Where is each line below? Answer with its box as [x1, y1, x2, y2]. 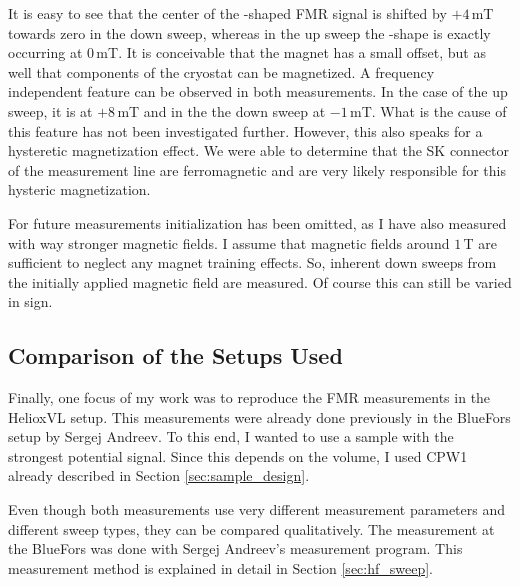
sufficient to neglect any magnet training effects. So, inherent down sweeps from [8, 252, 497, 273]
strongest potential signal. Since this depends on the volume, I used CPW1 [8, 445, 468, 466]
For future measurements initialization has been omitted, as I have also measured [8, 212, 507, 233]
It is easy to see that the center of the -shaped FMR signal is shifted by [8, 3, 447, 23]
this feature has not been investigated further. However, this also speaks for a [8, 120, 483, 141]
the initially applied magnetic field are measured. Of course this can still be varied [8, 271, 512, 292]
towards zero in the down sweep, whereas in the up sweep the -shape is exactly [8, 22, 491, 43]
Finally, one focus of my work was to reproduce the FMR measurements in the [8, 387, 491, 408]
